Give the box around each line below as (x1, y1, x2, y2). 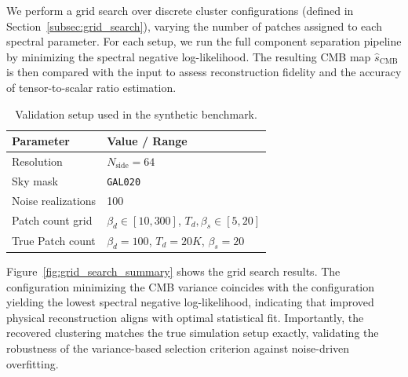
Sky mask (12, 172, 58, 188)
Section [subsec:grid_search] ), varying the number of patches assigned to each (6, 17, 382, 34)
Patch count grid (12, 212, 93, 229)
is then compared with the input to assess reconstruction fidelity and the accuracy (6, 64, 402, 80)
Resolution (12, 153, 63, 169)
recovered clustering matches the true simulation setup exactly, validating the (6, 324, 379, 341)
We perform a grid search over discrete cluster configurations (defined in (6, 2, 354, 18)
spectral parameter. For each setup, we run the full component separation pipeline (6, 33, 402, 49)
